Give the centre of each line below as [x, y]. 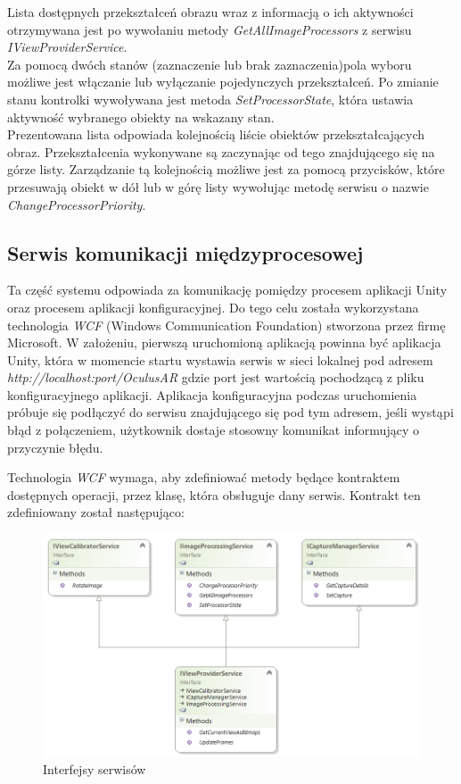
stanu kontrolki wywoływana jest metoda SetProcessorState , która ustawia [210, 99]
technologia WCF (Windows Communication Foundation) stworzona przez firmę [226, 325]
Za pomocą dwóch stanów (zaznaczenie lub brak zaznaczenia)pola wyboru [210, 64]
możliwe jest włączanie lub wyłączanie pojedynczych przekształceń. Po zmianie [223, 82]
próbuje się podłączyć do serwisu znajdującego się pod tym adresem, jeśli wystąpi [230, 412]
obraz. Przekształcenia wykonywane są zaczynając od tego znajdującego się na [221, 151]
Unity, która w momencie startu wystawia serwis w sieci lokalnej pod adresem [220, 359]
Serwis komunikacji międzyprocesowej [185, 252]
